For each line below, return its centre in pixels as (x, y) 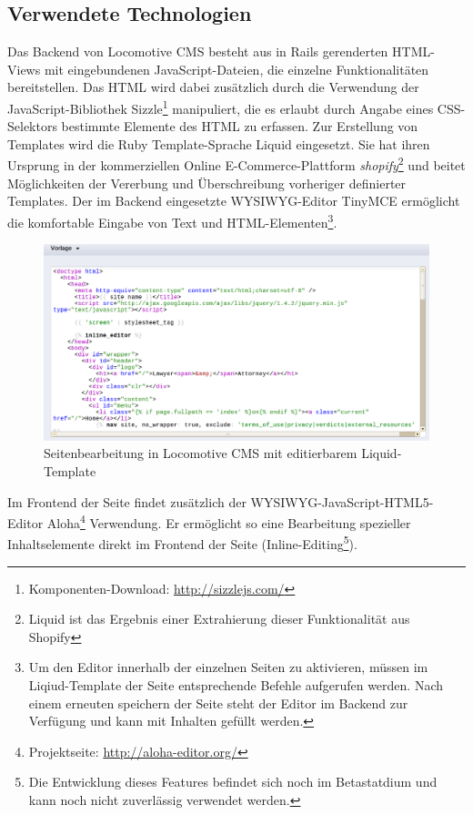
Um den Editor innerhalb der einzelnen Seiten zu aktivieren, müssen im (228, 667)
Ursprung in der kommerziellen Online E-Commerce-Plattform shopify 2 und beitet (236, 164)
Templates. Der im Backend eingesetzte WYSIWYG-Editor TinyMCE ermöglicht (234, 201)
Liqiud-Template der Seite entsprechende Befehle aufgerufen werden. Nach (236, 685)
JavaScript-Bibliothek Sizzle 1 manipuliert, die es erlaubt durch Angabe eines (221, 107)
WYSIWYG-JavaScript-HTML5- (342, 501)
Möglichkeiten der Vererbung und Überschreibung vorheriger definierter (207, 183)
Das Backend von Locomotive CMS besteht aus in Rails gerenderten (198, 51)
